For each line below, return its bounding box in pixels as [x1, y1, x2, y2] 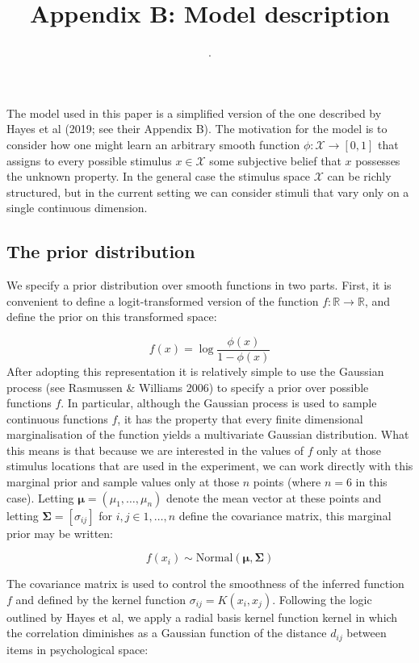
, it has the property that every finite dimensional [117, 410, 363, 427]
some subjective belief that [209, 152, 341, 169]
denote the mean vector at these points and [166, 489, 382, 506]
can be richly [327, 168, 392, 185]
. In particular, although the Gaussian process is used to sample [61, 394, 377, 411]
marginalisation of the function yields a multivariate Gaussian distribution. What [6, 426, 409, 443]
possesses [355, 152, 400, 169]
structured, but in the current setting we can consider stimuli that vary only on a [6, 183, 409, 200]
